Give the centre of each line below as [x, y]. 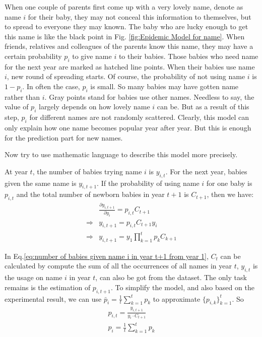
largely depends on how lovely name [94, 107]
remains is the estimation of [48, 287]
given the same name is [41, 183]
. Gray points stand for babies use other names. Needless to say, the [149, 96]
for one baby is [229, 183]
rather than [22, 96]
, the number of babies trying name [87, 171]
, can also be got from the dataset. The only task [171, 277]
